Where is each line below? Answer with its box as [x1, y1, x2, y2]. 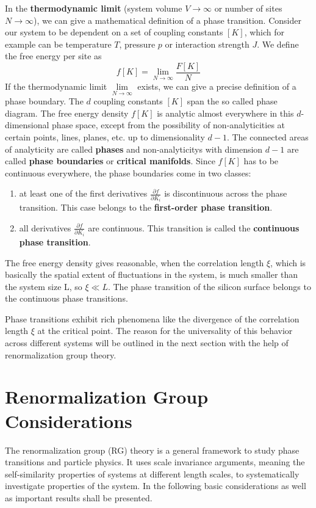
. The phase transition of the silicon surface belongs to [107, 280, 311, 292]
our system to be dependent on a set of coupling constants [5, 26, 223, 38]
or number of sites [214, 2, 282, 14]
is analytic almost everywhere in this [157, 106, 294, 119]
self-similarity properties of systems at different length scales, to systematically [5, 467, 300, 480]
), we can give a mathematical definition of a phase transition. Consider [33, 13, 301, 26]
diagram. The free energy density [5, 106, 129, 119]
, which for [244, 26, 285, 38]
